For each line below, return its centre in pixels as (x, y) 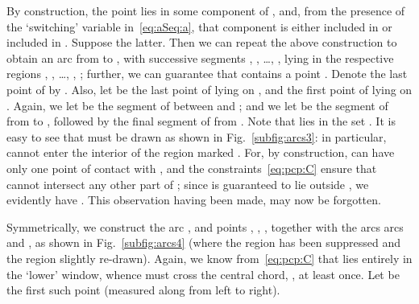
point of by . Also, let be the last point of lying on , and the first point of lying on (209, 89)
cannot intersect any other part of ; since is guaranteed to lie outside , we (188, 184)
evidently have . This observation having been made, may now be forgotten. (194, 200)
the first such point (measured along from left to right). (143, 290)
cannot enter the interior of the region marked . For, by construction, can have (201, 152)
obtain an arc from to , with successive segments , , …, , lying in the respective (200, 58)
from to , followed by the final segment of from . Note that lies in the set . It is (201, 121)
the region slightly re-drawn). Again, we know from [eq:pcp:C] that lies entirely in (209, 258)
